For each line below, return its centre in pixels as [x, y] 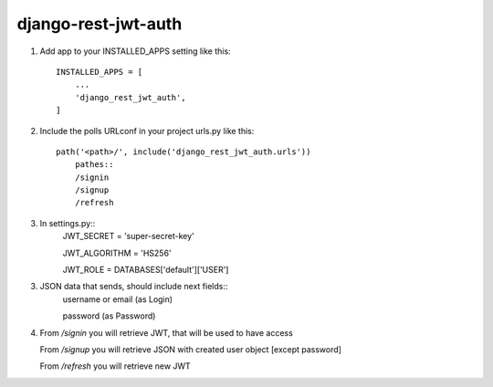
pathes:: [94, 165]
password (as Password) [109, 316]
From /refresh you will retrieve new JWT [115, 366]
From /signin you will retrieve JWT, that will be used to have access [167, 332]
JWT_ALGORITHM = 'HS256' [117, 253]
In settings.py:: [68, 223]
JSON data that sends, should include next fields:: [134, 287]
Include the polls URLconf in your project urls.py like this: [147, 131]
